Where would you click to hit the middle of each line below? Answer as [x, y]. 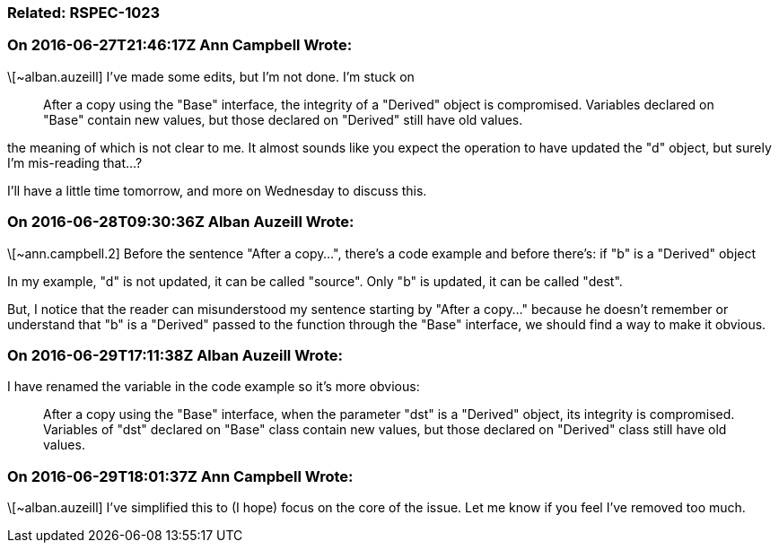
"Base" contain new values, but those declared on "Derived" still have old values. [283, 119]
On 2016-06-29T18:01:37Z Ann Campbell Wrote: [180, 476]
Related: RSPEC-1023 [84, 13]
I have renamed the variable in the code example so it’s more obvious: [214, 387]
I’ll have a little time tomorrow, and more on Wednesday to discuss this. [217, 190]
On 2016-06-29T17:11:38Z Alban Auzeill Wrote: [175, 355]
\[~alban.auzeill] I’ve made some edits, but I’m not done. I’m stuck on [211, 76]
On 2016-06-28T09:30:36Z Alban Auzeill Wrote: [181, 222]
